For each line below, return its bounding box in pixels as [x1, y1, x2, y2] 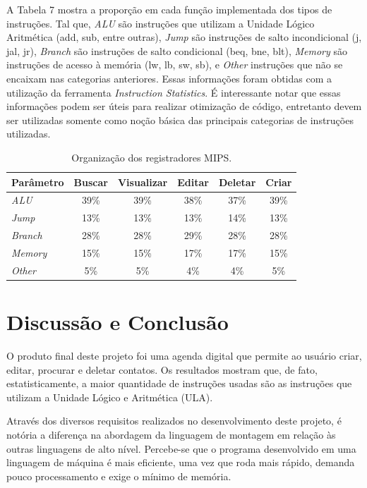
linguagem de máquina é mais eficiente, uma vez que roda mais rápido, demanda [6, 455, 355, 470]
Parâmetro [11, 174, 64, 189]
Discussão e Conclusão [6, 307, 229, 336]
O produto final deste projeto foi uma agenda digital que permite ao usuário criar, [6, 348, 362, 362]
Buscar [73, 174, 108, 189]
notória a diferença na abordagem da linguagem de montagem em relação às [6, 427, 336, 441]
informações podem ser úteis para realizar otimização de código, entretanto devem [6, 99, 362, 114]
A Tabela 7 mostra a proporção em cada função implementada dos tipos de [6, 2, 332, 16]
